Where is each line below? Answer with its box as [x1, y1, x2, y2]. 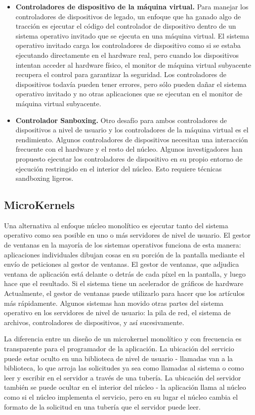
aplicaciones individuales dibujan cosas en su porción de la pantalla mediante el [4, 249, 245, 259]
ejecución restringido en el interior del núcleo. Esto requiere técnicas [15, 163, 222, 173]
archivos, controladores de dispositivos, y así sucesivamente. [4, 317, 184, 327]
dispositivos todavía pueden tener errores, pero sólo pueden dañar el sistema [15, 79, 247, 89]
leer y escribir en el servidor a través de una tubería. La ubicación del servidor [4, 372, 241, 382]
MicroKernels [4, 197, 75, 212]
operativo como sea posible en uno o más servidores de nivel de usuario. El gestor [4, 230, 251, 240]
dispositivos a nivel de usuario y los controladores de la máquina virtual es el [15, 124, 249, 135]
